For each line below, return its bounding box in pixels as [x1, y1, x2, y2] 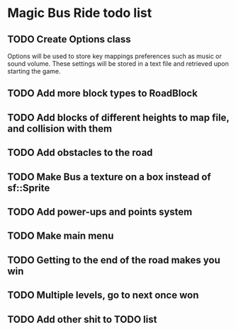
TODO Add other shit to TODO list [7, 313, 157, 325]
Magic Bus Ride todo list [7, 5, 152, 21]
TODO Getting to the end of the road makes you [7, 254, 221, 266]
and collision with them [7, 123, 112, 135]
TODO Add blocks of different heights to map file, [7, 111, 230, 123]
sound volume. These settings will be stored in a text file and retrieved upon [7, 59, 229, 68]
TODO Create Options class [7, 33, 131, 45]
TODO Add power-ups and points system [7, 205, 193, 217]
